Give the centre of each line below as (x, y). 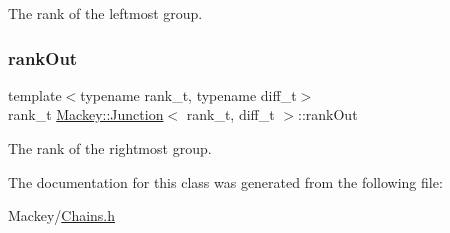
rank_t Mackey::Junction (86, 114)
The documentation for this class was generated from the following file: (225, 181)
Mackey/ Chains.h (62, 215)
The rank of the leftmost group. (105, 13)
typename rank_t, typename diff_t (188, 94)
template (35, 94)
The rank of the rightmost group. (110, 148)
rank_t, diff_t (230, 114)
